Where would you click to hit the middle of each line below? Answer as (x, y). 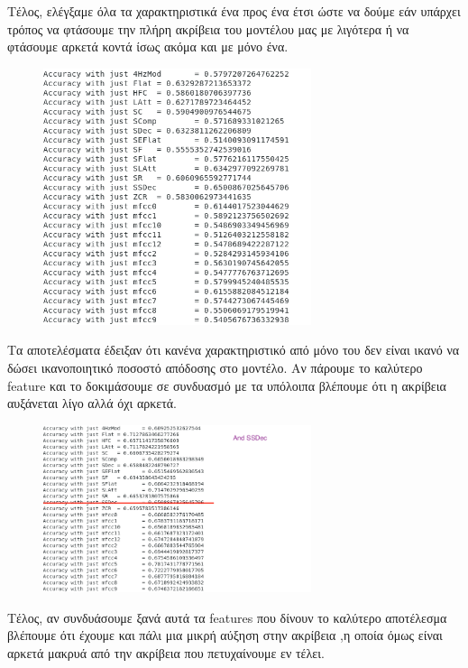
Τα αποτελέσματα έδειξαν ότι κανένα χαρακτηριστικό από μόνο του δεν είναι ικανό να (234, 350)
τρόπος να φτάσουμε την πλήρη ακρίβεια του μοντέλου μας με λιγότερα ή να (208, 28)
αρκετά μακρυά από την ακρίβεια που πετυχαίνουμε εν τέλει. (166, 653)
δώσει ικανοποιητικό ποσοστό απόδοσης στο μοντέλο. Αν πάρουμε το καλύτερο (215, 367)
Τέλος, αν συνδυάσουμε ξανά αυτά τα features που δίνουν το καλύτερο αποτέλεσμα (227, 617)
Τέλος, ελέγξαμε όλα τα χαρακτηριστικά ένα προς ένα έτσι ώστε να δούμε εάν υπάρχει (234, 11)
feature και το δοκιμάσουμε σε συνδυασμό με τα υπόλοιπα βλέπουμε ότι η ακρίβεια (227, 385)
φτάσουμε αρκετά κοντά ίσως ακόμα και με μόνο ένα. (148, 46)
